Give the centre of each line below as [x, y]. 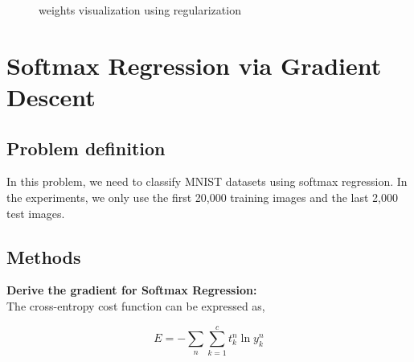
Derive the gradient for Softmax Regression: [132, 290]
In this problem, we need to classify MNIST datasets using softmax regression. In [207, 181]
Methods [44, 256]
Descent [51, 96]
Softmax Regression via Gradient [194, 65]
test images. [36, 213]
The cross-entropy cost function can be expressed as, [136, 305]
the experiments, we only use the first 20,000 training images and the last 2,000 [202, 197]
